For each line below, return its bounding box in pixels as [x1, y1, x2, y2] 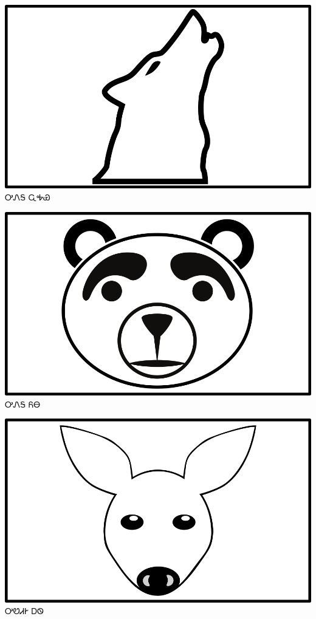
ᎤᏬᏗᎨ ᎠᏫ [5, 604, 44, 617]
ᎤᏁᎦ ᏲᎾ [5, 397, 41, 410]
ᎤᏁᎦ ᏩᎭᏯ [5, 190, 50, 203]
